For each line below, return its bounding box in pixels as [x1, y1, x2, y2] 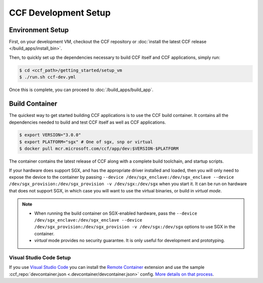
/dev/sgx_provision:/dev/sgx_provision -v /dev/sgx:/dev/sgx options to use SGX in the [34, 224, 236, 230]
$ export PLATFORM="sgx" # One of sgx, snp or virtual [19, 139, 153, 145]
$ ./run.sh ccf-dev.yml [19, 75, 76, 80]
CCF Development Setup [9, 7, 111, 18]
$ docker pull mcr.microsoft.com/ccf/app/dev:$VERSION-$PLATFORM [19, 146, 179, 151]
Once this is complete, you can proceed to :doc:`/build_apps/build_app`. [9, 87, 153, 93]
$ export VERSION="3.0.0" [19, 132, 81, 138]
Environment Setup [9, 26, 69, 34]
